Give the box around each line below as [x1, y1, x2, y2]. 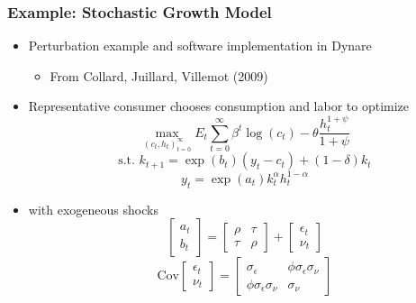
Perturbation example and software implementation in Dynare [28, 36, 372, 55]
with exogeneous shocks [28, 199, 158, 218]
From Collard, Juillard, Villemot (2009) [50, 66, 268, 85]
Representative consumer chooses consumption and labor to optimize [28, 96, 410, 115]
